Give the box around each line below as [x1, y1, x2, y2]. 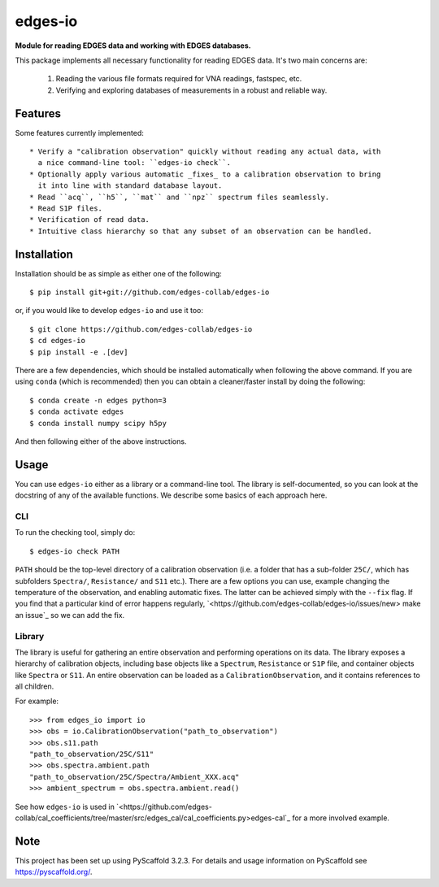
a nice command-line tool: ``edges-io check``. [37, 159, 232, 167]
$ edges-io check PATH [29, 546, 120, 556]
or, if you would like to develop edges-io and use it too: [15, 306, 203, 315]
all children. [15, 681, 54, 691]
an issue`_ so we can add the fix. [15, 610, 125, 620]
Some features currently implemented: [15, 128, 144, 137]
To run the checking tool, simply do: [15, 528, 136, 537]
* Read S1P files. [29, 203, 103, 213]
